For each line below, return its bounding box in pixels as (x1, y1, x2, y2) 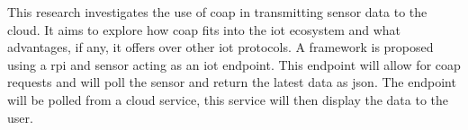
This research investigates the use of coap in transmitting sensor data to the (7, 3, 427, 21)
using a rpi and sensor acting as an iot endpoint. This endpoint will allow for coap (7, 55, 461, 74)
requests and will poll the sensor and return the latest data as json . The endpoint (7, 73, 456, 91)
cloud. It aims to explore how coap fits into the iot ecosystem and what (7, 20, 401, 39)
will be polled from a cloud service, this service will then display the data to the (7, 90, 449, 108)
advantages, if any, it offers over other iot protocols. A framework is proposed (7, 38, 434, 56)
